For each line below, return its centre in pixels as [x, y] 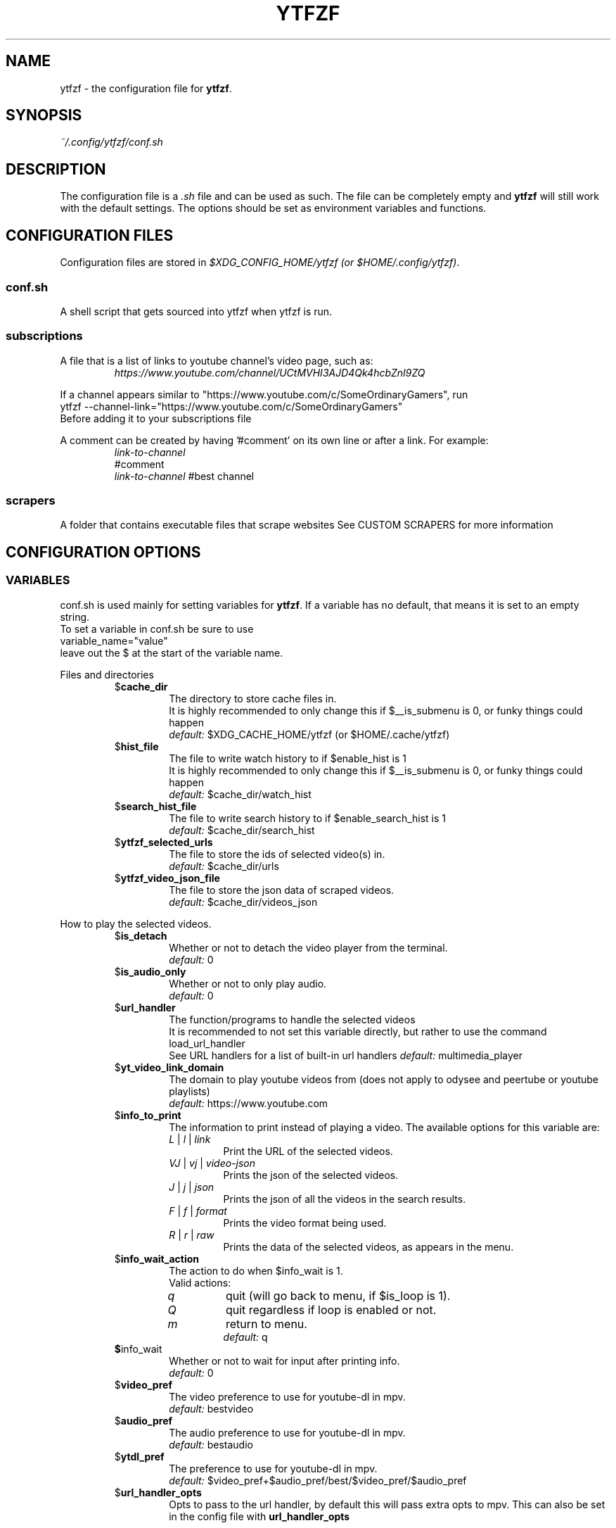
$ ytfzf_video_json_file [167, 878]
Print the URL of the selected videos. [308, 1151]
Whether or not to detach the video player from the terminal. [308, 947]
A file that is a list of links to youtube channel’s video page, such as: [217, 360]
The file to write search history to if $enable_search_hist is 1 [308, 818]
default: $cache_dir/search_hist [242, 830]
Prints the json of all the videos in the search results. [345, 1199]
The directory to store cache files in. [253, 698]
